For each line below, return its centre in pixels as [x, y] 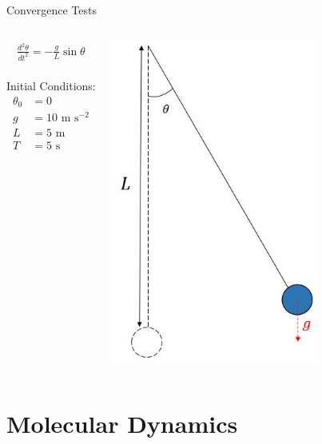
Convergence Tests [52, 10]
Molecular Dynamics [122, 424]
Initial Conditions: [51, 86]
